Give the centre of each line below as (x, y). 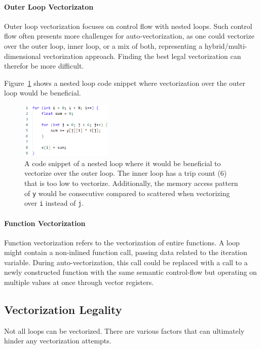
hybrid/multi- (226, 45)
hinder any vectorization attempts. (58, 341)
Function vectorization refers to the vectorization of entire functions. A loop (122, 242)
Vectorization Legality (63, 310)
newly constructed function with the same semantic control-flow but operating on (130, 272)
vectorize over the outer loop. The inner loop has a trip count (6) (126, 173)
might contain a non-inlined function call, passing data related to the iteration (126, 252)
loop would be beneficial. (43, 93)
